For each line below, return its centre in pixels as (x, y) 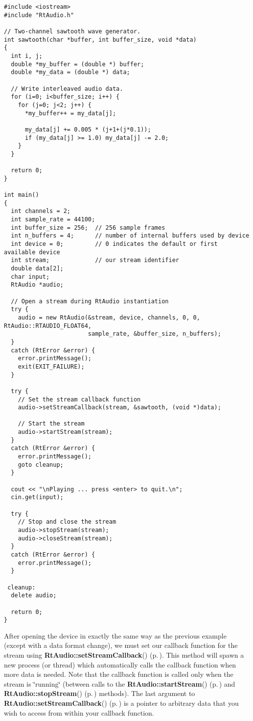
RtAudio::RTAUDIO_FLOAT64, (48, 326)
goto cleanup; (41, 465)
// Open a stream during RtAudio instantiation (90, 301)
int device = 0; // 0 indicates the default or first (114, 244)
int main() (22, 195)
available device (32, 252)
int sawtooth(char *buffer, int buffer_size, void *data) (100, 40)
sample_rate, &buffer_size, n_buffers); (154, 334)
